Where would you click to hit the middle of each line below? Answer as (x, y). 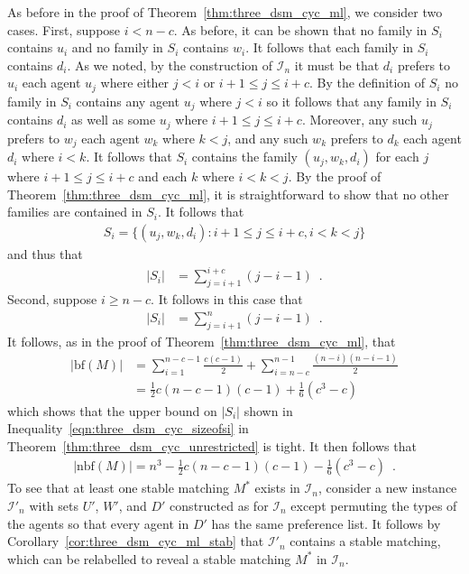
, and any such (268, 138)
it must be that (337, 65)
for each (397, 157)
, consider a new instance (387, 488)
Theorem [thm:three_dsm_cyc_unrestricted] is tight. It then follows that (212, 445)
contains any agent (128, 101)
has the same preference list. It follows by (326, 523)
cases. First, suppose (64, 29)
